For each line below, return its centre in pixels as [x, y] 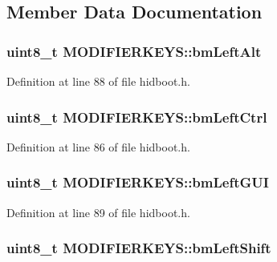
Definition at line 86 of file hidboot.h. [98, 146]
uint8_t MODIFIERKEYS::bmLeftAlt [134, 51]
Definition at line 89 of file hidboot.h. [98, 212]
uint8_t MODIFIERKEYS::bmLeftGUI [138, 182]
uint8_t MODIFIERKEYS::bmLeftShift [139, 248]
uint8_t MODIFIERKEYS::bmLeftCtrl [137, 117]
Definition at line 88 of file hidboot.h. [98, 81]
